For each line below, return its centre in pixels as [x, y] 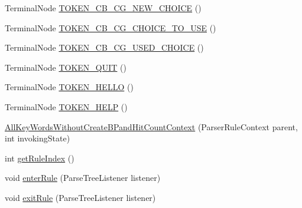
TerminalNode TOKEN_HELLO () [69, 87]
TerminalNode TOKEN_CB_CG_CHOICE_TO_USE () [111, 27]
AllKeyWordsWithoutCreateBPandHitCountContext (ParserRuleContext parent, [151, 126]
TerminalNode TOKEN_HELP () [66, 106]
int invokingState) [38, 138]
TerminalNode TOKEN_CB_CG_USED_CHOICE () [104, 47]
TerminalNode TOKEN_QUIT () [66, 67]
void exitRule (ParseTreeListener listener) [80, 197]
